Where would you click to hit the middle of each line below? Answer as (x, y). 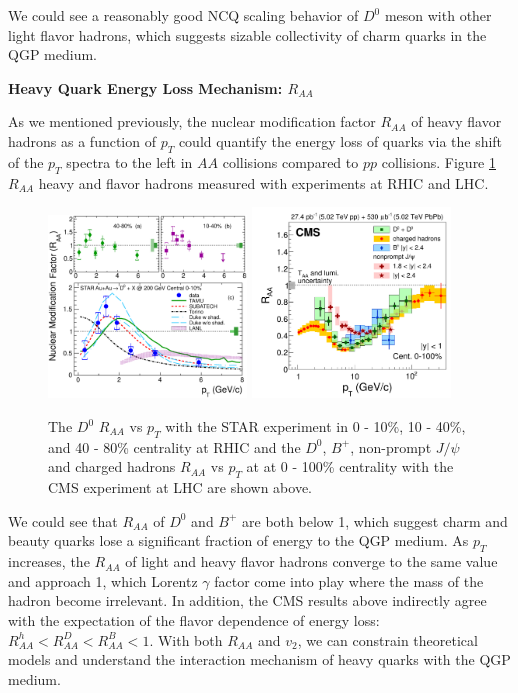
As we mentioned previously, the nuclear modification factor (192, 121)
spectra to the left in (129, 161)
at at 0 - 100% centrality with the (350, 466)
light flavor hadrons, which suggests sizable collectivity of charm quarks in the (247, 34)
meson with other (438, 15)
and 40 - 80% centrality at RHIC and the (174, 446)
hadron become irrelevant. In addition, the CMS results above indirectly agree (247, 600)
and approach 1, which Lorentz (103, 580)
